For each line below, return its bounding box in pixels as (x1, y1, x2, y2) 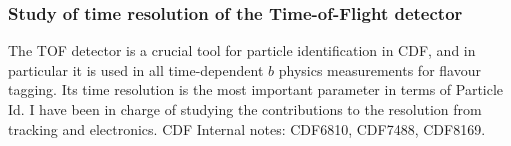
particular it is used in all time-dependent (8, 59, 264, 80)
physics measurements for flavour (278, 59, 481, 80)
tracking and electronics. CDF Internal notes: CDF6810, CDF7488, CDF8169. (8, 118, 486, 139)
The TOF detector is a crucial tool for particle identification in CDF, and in (8, 40, 476, 61)
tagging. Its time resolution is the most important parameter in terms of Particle (8, 79, 504, 100)
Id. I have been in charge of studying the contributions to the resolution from (8, 99, 482, 119)
